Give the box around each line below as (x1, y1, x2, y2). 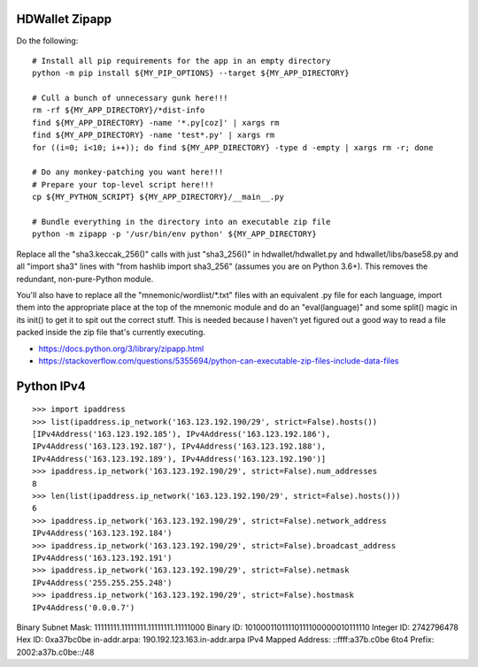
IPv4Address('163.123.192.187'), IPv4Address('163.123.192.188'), (32, 441, 327, 451)
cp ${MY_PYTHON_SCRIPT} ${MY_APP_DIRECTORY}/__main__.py (32, 192, 285, 203)
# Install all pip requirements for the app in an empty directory (32, 56, 331, 65)
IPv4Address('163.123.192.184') (32, 528, 173, 539)
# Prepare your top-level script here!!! (32, 180, 214, 189)
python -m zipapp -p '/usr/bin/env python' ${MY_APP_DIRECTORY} (32, 229, 318, 239)
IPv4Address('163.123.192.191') (32, 553, 173, 563)
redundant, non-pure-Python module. (16, 273, 154, 284)
